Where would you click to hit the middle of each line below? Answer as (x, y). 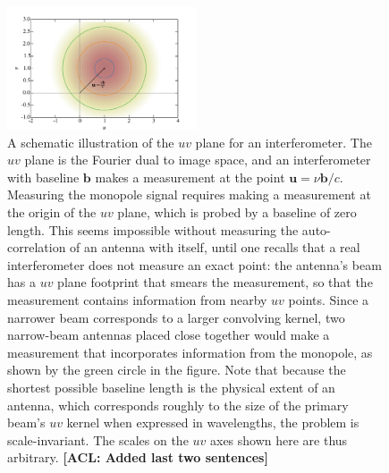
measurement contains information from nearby (137, 299)
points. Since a (329, 299)
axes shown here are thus (279, 439)
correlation (37, 247)
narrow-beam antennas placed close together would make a (169, 335)
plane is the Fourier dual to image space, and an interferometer (198, 160)
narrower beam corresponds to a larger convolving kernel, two (176, 317)
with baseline (43, 177)
